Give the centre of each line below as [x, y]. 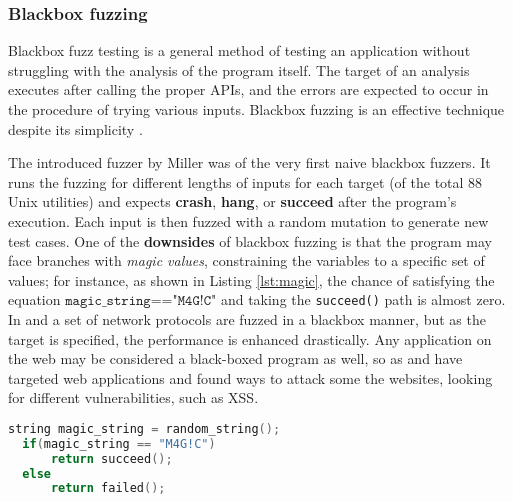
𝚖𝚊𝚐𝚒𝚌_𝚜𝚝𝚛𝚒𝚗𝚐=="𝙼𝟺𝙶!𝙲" [141, 301]
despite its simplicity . [75, 128]
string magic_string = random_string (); [144, 428]
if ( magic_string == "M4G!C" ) [119, 443]
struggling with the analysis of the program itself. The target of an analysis [239, 69]
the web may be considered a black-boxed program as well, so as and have [235, 358]
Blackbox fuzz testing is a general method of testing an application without [239, 50]
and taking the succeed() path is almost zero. [363, 299]
